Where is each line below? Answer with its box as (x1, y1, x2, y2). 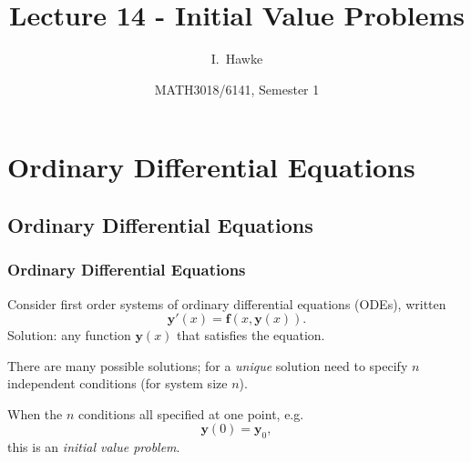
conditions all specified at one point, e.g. (78, 404, 304, 423)
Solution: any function (7, 326, 131, 345)
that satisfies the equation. (177, 326, 325, 345)
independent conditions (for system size (7, 374, 228, 393)
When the (7, 404, 63, 423)
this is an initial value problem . (7, 437, 180, 457)
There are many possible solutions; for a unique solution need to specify (7, 356, 408, 375)
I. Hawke (210, 49, 263, 68)
